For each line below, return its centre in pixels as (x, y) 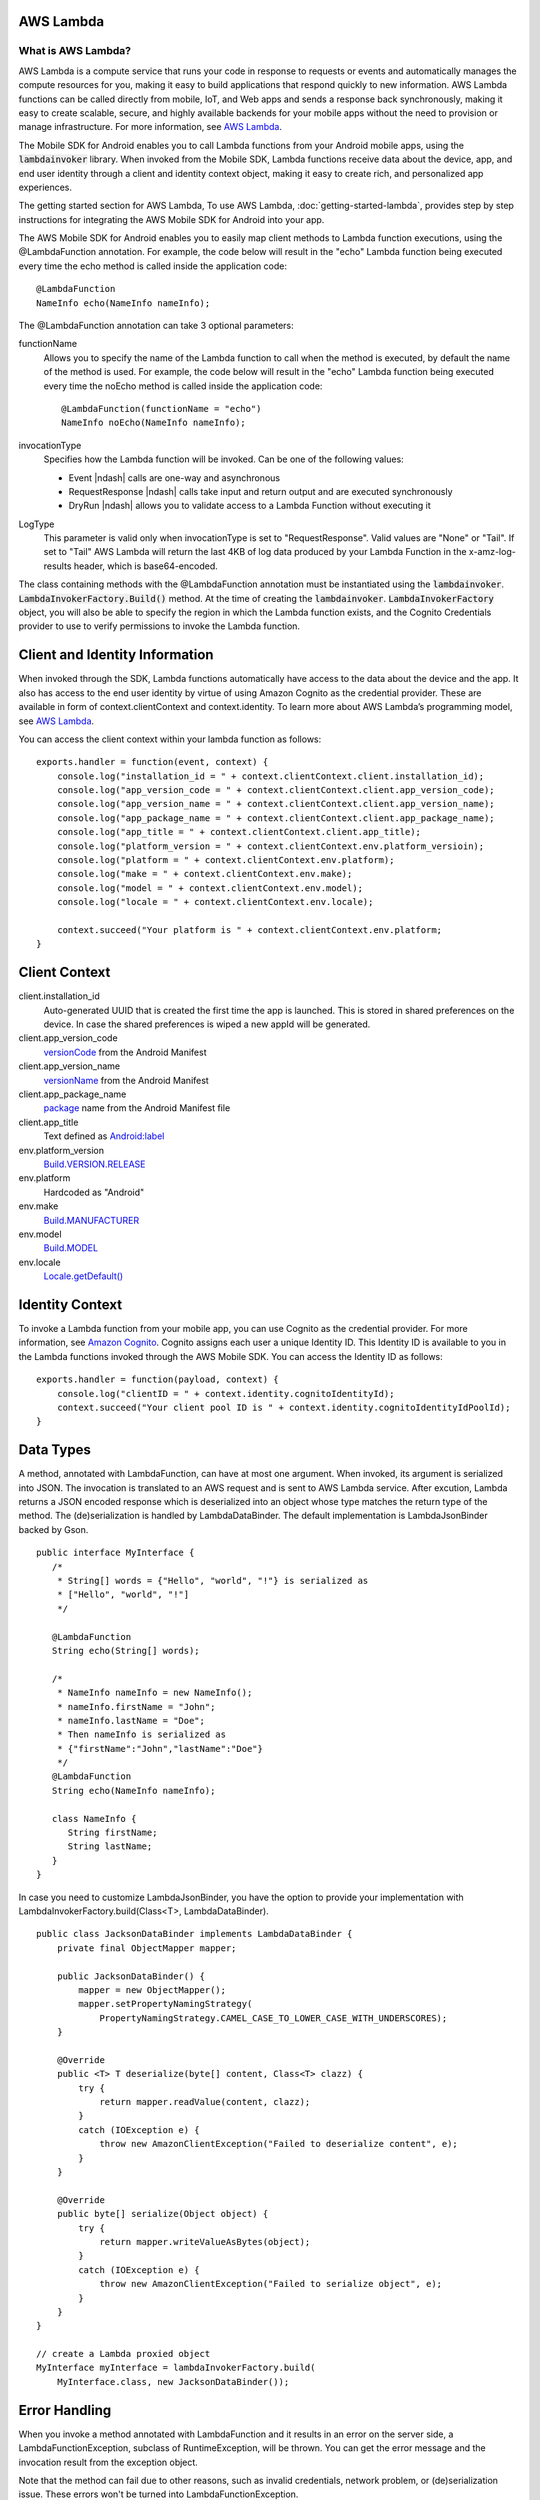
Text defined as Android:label (104, 1136)
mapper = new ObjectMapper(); (152, 1989)
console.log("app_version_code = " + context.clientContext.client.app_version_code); (275, 790)
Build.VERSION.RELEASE (94, 1164)
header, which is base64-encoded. (146, 566)
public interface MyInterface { (115, 1553)
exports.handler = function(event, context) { (152, 762)
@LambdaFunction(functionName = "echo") (161, 408)
